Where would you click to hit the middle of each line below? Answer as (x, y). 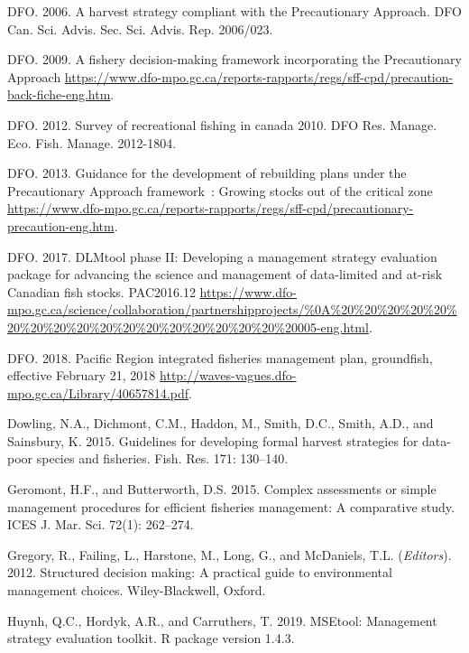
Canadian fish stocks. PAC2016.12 (101, 291)
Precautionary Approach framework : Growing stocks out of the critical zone (220, 190)
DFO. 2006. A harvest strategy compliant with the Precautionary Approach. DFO (234, 11)
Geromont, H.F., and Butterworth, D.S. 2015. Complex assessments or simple (222, 489)
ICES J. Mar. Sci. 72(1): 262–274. (101, 524)
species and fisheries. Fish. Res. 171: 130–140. (162, 458)
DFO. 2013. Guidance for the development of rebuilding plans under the (207, 173)
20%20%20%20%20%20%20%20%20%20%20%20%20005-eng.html (188, 326)
